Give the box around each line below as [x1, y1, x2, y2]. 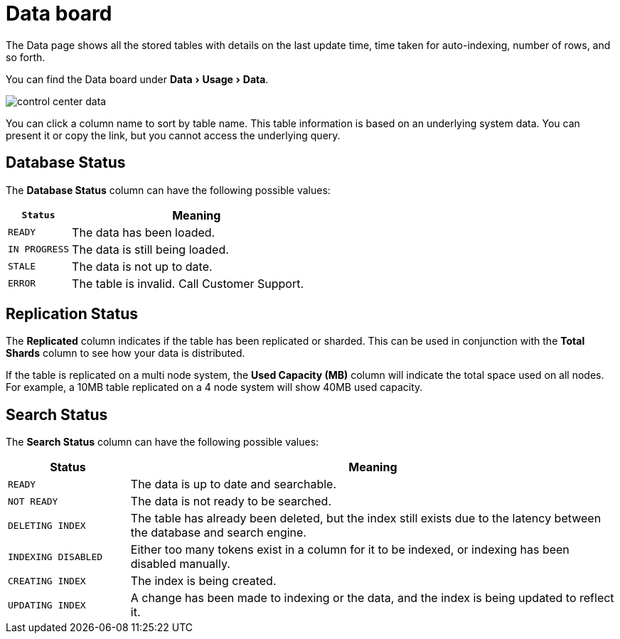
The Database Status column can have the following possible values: [6, 183, 331, 196]
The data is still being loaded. [72, 242, 229, 257]
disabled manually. [130, 557, 230, 571]
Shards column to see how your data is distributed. [6, 347, 245, 360]
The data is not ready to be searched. [130, 494, 331, 509]
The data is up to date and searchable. [130, 477, 337, 492]
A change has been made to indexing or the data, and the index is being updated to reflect [130, 591, 614, 606]
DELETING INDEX [8, 520, 86, 531]
